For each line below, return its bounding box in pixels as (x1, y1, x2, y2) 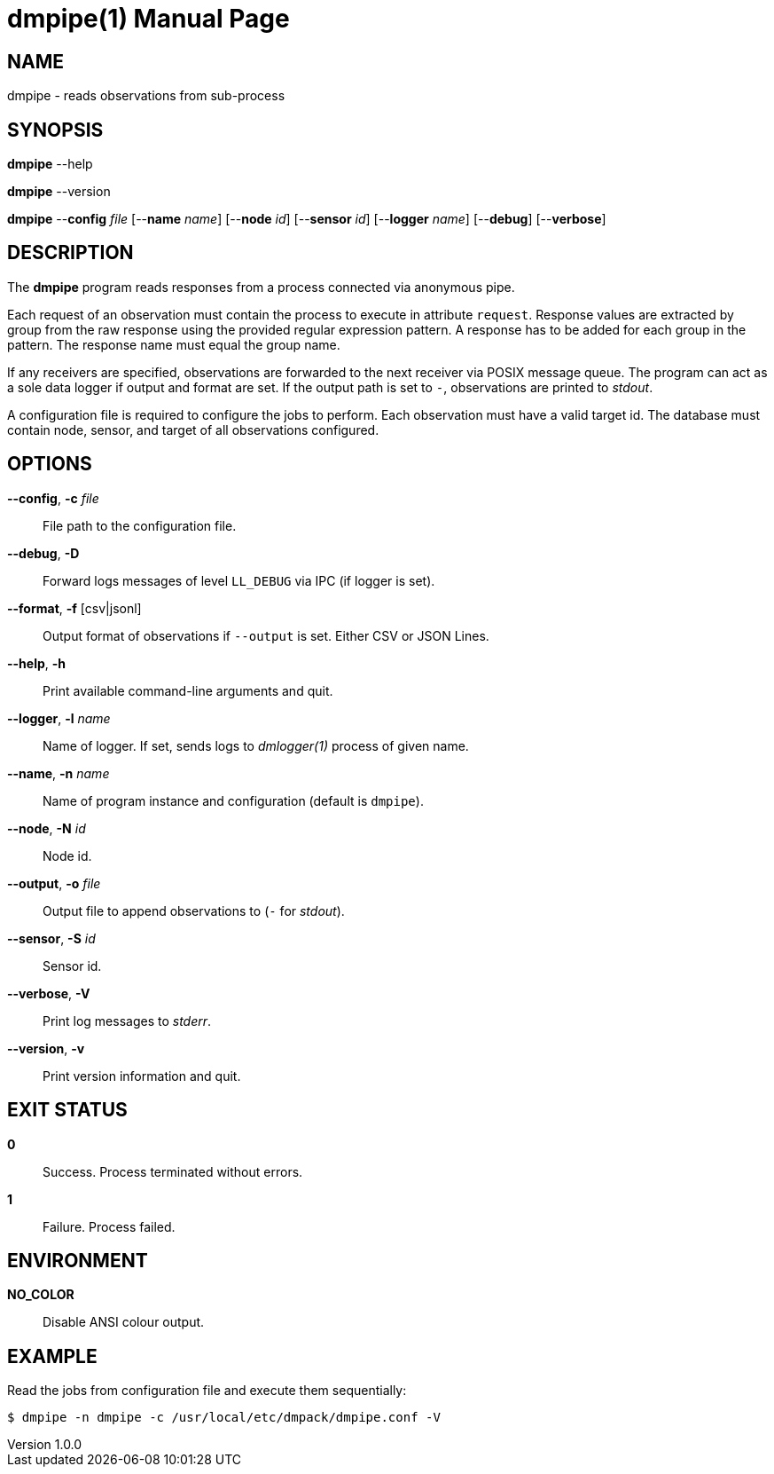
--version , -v (7, 1040, 85, 1056)
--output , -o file (7, 875, 101, 891)
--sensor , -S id (7, 930, 96, 946)
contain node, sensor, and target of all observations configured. (7, 422, 379, 437)
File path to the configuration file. (43, 517, 237, 533)
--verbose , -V (7, 985, 90, 1001)
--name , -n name (7, 765, 110, 781)
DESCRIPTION (7, 241, 134, 264)
